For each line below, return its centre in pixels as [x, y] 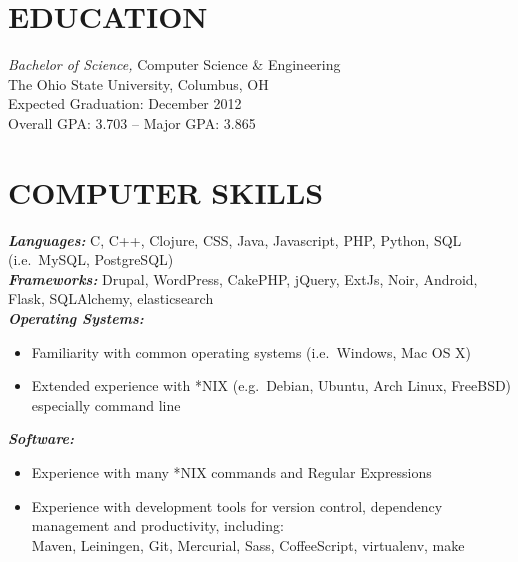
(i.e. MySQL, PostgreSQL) [91, 259]
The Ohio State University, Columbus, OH [138, 83]
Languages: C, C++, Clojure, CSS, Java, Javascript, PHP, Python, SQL [235, 239]
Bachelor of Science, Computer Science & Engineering [174, 64]
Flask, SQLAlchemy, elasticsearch [111, 298]
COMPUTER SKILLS [166, 191]
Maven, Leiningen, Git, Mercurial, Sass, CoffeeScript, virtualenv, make [248, 544]
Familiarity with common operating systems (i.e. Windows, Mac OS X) [251, 351]
